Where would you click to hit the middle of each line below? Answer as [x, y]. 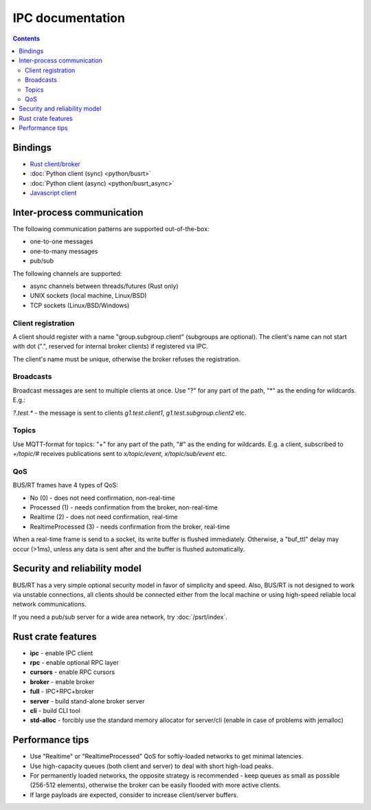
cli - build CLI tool [55, 710]
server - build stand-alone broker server [87, 701]
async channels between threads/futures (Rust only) [104, 286]
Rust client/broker [55, 164]
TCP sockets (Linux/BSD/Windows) [80, 305]
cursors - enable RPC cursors [72, 672]
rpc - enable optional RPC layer [75, 663]
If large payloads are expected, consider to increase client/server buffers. [134, 795]
